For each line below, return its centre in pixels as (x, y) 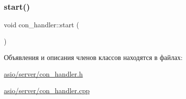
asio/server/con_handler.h (43, 74)
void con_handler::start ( (42, 25)
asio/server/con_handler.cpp (47, 90)
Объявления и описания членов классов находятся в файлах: (93, 57)
